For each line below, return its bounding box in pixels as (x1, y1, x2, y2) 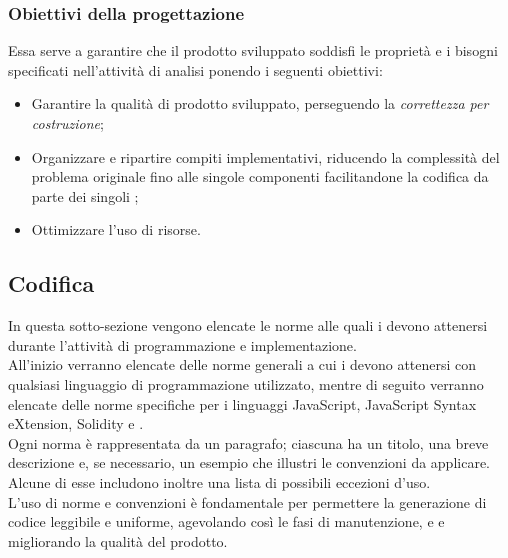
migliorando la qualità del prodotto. (8, 530, 228, 551)
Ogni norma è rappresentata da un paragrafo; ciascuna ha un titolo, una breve (8, 432, 489, 453)
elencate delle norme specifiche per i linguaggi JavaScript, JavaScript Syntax (8, 393, 477, 414)
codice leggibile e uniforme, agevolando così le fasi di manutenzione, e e (8, 511, 445, 532)
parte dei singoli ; (31, 185, 139, 206)
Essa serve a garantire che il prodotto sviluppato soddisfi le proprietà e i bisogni (8, 40, 498, 61)
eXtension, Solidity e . (8, 413, 144, 434)
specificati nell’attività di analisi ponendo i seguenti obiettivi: (8, 59, 383, 80)
